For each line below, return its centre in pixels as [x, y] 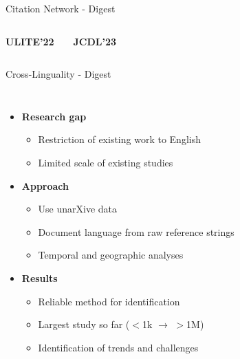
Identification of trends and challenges [118, 347]
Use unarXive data [78, 209]
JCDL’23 [95, 41]
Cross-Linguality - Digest [58, 74]
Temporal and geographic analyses [111, 255]
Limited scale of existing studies [106, 162]
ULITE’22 [30, 41]
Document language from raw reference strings [136, 231]
